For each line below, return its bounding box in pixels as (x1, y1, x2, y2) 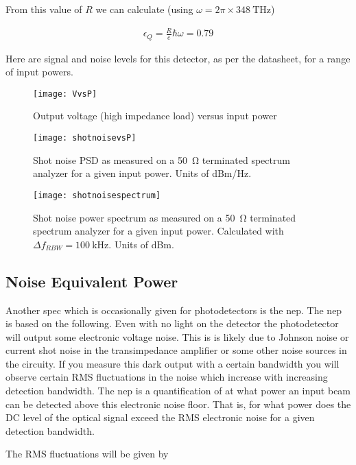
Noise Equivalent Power (5, 270, 178, 291)
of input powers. (5, 64, 73, 79)
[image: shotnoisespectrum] (33, 190, 161, 200)
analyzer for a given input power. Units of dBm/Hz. (33, 166, 252, 180)
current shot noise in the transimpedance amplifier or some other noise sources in (5, 343, 347, 357)
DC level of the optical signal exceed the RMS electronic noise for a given (5, 410, 315, 425)
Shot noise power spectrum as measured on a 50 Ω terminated (33, 210, 296, 224)
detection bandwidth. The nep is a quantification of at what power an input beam (5, 383, 351, 398)
